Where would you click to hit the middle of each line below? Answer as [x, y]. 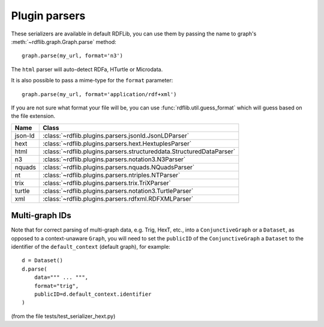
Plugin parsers [48, 16]
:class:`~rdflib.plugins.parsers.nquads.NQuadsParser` [119, 167]
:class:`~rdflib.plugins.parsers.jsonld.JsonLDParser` [116, 135]
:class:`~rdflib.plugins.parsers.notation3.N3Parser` [114, 159]
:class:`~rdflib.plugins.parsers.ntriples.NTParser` [112, 175]
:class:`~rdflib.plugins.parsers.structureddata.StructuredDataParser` [139, 151]
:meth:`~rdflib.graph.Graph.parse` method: [64, 41]
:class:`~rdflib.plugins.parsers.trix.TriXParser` [107, 183]
